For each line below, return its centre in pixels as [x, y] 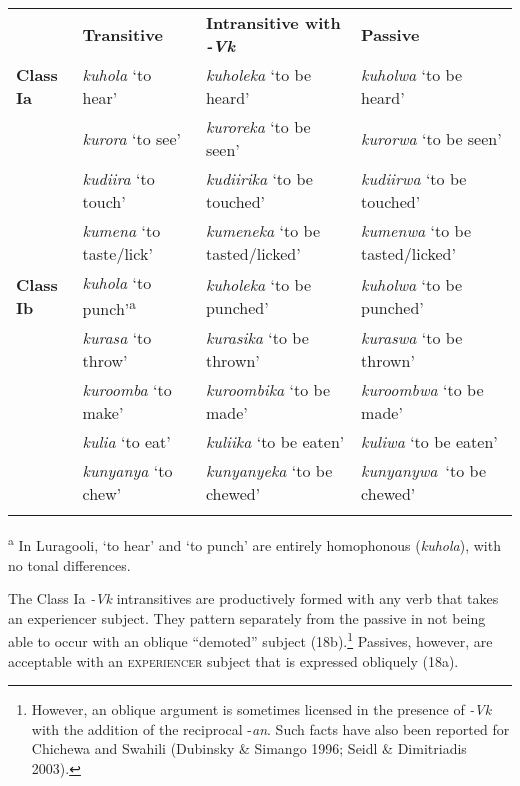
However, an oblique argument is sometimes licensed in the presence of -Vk [261, 709]
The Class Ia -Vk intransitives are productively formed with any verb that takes [253, 598]
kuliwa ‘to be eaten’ [429, 442]
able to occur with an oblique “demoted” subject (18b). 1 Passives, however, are [250, 640]
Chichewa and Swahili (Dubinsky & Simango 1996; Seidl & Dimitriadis [249, 748]
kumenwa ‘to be [416, 230]
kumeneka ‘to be [263, 230]
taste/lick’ [117, 253]
